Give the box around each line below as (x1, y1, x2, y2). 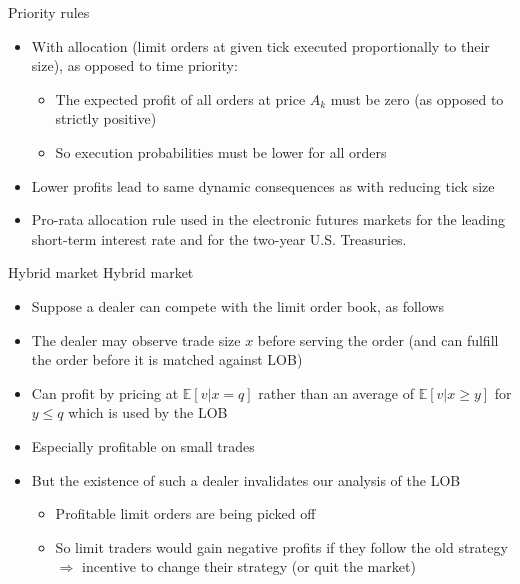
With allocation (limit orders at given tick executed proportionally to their (31, 35, 490, 56)
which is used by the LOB (68, 402, 228, 423)
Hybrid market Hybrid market (8, 262, 194, 283)
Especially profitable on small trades (31, 435, 255, 456)
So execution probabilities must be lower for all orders (55, 141, 387, 162)
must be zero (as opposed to (330, 88, 504, 109)
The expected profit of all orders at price (55, 88, 306, 109)
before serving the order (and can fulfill (257, 329, 499, 350)
